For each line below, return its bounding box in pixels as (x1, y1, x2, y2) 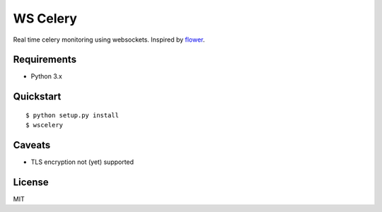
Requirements (13, 54, 77, 66)
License (13, 176, 49, 188)
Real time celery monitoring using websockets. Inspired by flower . (13, 35, 205, 44)
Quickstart (13, 90, 62, 102)
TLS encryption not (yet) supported (30, 158, 134, 166)
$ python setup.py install (25, 111, 120, 119)
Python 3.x (30, 72, 63, 81)
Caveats (13, 139, 51, 151)
